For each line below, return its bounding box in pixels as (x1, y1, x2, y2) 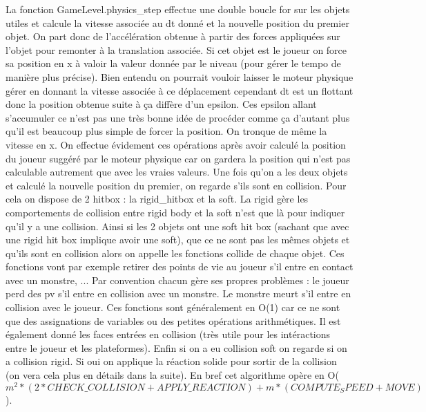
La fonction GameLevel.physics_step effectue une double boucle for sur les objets (6, 2, 350, 16)
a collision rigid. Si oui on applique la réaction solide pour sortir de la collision (6, 354, 337, 368)
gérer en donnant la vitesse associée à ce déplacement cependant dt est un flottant (6, 83, 354, 97)
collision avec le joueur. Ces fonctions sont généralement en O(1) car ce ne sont (6, 300, 340, 315)
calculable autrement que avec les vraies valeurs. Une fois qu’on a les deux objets (6, 165, 348, 179)
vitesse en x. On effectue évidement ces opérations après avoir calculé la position (6, 137, 346, 151)
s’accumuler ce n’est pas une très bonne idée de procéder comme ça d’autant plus (6, 110, 350, 124)
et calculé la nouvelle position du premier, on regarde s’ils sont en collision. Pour (6, 178, 347, 192)
